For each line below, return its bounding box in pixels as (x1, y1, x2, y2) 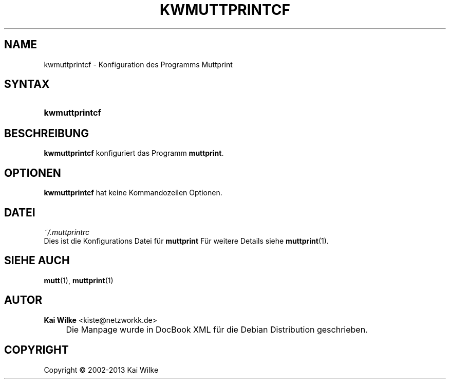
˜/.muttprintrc (44, 227, 90, 236)
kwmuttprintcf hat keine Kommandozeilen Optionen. (44, 188, 222, 197)
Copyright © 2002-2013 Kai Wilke (44, 365, 159, 374)
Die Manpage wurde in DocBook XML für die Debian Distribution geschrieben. (66, 324, 368, 335)
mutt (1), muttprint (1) (44, 276, 114, 285)
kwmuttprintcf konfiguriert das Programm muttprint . (44, 149, 224, 158)
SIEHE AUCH (4, 254, 70, 267)
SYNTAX (4, 78, 50, 91)
